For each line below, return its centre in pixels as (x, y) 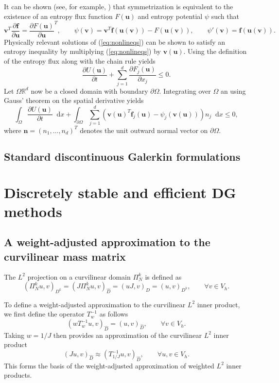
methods (33, 211)
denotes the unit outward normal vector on (144, 130)
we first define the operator (44, 314)
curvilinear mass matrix (65, 256)
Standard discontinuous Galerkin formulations (122, 156)
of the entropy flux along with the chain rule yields (80, 60)
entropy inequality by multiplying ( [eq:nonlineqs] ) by (82, 51)
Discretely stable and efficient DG (120, 192)
